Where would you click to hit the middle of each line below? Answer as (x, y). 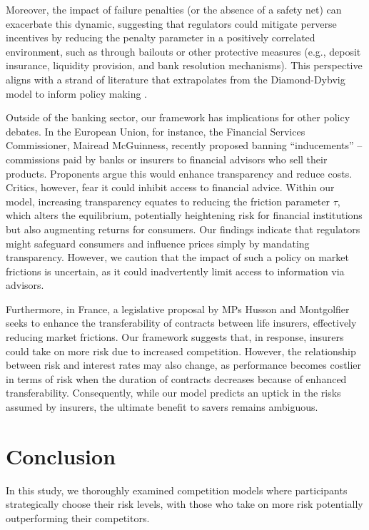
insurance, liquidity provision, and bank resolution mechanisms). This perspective (184, 65)
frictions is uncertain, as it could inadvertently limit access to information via (175, 271)
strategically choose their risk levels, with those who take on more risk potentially (184, 504)
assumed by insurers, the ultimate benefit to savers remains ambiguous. (162, 407)
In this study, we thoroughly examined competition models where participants (177, 490)
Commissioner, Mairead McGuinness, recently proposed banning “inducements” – (184, 145)
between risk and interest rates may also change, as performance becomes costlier (184, 365)
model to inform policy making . (77, 93)
